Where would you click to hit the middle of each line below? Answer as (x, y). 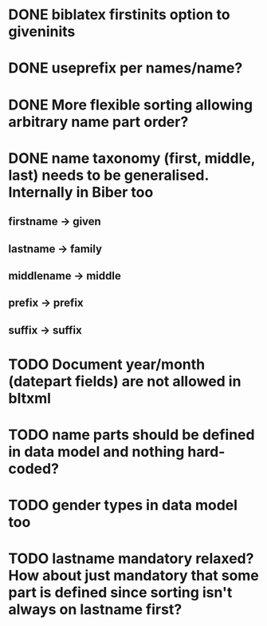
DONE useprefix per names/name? (126, 68)
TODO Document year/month (107, 364)
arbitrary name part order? (98, 122)
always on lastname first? (95, 610)
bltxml (30, 398)
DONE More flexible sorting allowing (131, 105)
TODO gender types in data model (123, 505)
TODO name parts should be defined (132, 435)
